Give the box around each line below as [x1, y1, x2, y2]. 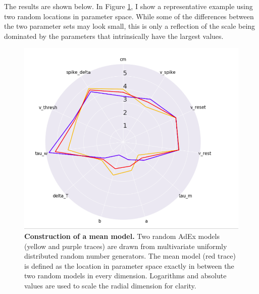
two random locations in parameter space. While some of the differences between [4, 11, 254, 21]
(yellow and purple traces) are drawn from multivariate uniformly [24, 240, 227, 251]
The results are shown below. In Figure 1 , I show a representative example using [4, 1, 253, 11]
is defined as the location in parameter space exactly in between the [24, 260, 234, 271]
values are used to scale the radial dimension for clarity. [24, 280, 196, 290]
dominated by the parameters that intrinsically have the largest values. [4, 30, 224, 41]
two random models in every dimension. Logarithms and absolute [24, 270, 227, 281]
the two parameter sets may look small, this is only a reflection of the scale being [4, 21, 255, 31]
